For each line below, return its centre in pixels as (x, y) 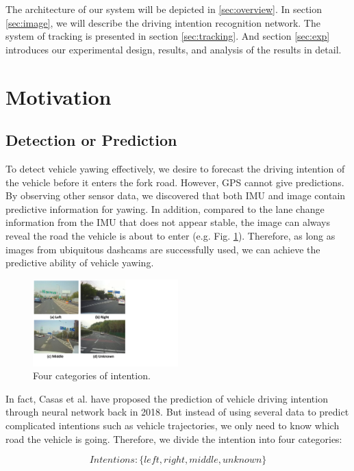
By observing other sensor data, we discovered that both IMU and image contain (176, 195)
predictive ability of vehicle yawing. (80, 263)
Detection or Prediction (91, 140)
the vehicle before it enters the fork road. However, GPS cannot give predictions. (175, 182)
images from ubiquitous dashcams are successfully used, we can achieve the (163, 249)
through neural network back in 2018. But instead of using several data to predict (177, 412)
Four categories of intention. (92, 375)
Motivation (59, 96)
